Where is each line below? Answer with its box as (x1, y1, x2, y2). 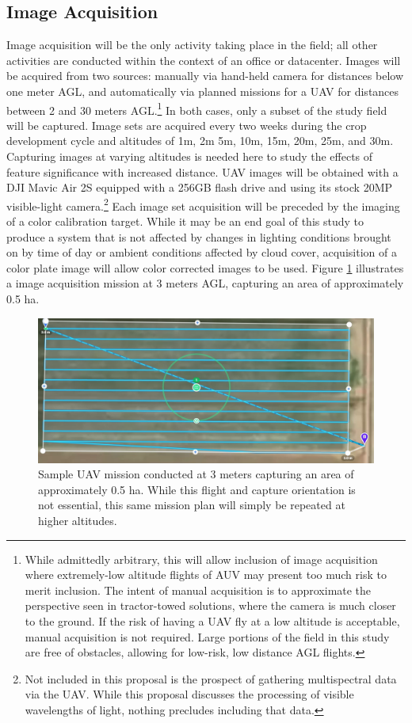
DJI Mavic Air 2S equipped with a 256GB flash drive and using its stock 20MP (6, 179, 393, 196)
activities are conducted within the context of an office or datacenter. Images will (6, 51, 401, 68)
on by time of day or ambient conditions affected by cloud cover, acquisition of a (6, 244, 397, 261)
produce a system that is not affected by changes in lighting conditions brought (6, 228, 391, 245)
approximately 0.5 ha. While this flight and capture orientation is (38, 481, 356, 497)
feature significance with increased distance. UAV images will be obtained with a (6, 163, 399, 180)
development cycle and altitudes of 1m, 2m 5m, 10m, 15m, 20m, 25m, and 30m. (6, 132, 394, 149)
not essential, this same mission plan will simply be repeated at (38, 497, 345, 513)
